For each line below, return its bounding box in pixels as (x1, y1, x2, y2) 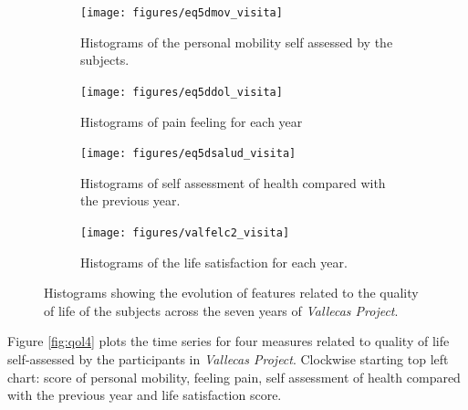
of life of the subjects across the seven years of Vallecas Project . (44, 300, 399, 320)
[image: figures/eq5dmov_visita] (80, 6, 283, 19)
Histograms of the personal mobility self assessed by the (80, 32, 393, 51)
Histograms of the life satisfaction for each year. (80, 252, 348, 271)
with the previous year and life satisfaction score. (7, 385, 282, 405)
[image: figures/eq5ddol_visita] (80, 85, 283, 99)
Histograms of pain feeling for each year (80, 111, 303, 131)
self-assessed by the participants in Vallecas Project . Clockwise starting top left (7, 349, 449, 368)
